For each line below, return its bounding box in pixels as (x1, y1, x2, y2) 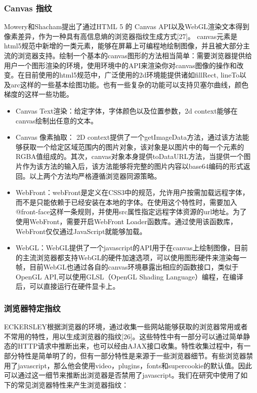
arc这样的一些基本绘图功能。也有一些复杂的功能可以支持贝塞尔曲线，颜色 (10, 79, 249, 89)
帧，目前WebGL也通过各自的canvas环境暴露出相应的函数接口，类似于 (15, 262, 239, 272)
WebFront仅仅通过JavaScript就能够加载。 (15, 226, 147, 236)
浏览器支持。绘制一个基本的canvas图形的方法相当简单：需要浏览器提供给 (17, 50, 252, 60)
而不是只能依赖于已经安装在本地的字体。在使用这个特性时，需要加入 (15, 196, 237, 207)
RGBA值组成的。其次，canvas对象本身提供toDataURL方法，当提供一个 (15, 151, 244, 161)
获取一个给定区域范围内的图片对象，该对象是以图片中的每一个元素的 (22, 141, 244, 152)
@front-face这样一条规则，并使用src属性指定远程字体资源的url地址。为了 (15, 206, 247, 217)
